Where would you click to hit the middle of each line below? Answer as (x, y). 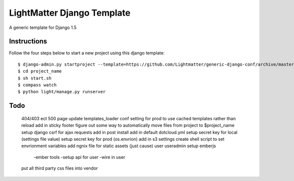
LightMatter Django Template (70, 13)
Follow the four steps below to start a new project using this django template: (87, 53)
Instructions (28, 41)
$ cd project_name (40, 71)
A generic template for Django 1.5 (43, 27)
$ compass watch (37, 85)
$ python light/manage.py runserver (62, 92)
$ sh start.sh (35, 78)
